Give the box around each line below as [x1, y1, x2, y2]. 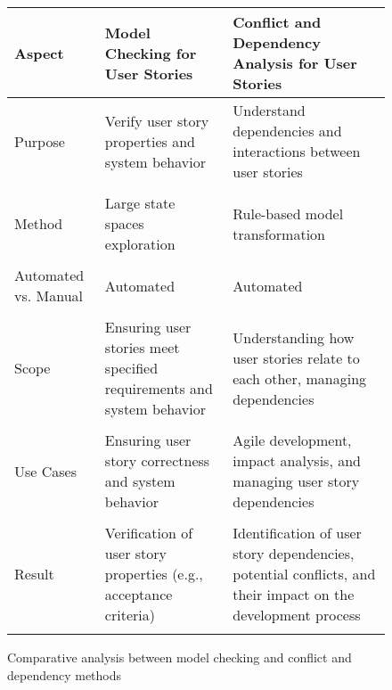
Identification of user [233, 522, 362, 543]
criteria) [104, 604, 155, 625]
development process [233, 604, 361, 625]
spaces [104, 213, 144, 234]
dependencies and [233, 120, 342, 141]
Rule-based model [233, 202, 344, 224]
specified [104, 357, 159, 378]
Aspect [14, 42, 64, 63]
